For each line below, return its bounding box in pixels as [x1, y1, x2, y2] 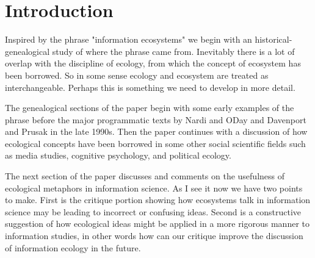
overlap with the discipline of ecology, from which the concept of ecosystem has [5, 57, 301, 70]
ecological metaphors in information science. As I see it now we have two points [5, 181, 303, 194]
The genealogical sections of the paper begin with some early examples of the [5, 101, 294, 114]
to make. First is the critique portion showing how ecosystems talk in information [5, 193, 311, 206]
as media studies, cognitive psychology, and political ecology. [5, 149, 231, 162]
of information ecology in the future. [5, 241, 141, 254]
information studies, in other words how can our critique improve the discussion [5, 229, 303, 242]
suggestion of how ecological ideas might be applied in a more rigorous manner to [5, 217, 310, 230]
